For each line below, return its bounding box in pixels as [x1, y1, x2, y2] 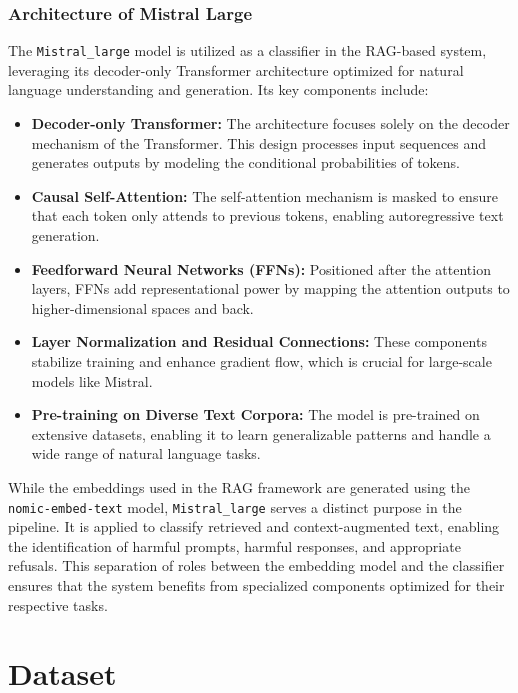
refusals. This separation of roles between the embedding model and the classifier [8, 555, 505, 576]
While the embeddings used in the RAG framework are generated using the [8, 476, 470, 497]
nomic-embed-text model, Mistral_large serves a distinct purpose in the [8, 496, 462, 517]
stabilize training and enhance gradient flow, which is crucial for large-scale [31, 351, 492, 371]
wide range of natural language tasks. [31, 443, 261, 464]
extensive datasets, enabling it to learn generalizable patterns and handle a [31, 423, 491, 444]
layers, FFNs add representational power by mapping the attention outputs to [31, 278, 510, 299]
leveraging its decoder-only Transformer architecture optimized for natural [8, 59, 464, 80]
